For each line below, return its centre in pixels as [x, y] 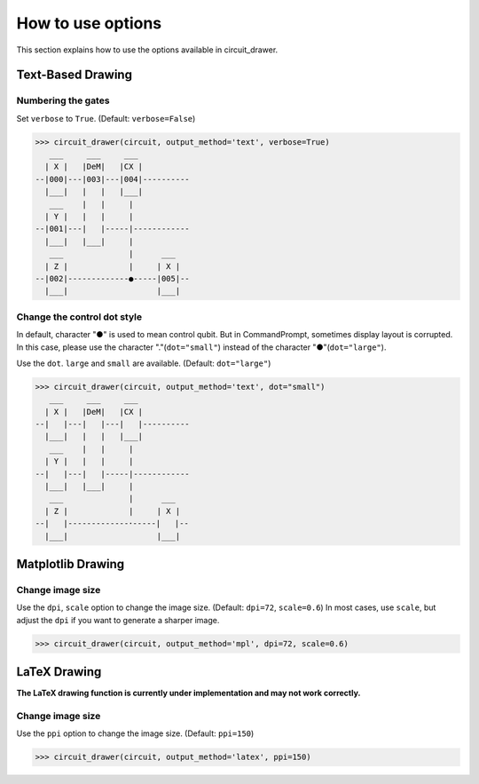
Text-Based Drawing [75, 75]
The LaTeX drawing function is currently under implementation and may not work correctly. [188, 693]
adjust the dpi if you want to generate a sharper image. [118, 620]
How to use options [89, 23]
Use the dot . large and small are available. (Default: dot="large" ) [144, 363]
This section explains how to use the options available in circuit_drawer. [147, 50]
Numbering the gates [63, 100]
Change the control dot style [79, 317]
